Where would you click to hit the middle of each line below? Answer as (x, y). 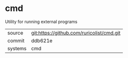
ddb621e (42, 40)
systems (17, 48)
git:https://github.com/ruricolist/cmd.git (76, 33)
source (15, 33)
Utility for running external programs (41, 22)
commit (16, 40)
